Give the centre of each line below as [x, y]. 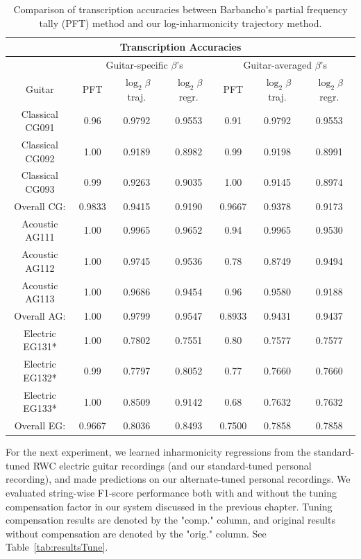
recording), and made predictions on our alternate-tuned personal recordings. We [178, 479]
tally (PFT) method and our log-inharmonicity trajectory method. [180, 23]
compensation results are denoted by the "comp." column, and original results [170, 520]
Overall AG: [40, 315]
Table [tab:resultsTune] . [57, 547]
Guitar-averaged [277, 65]
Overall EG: [40, 425]
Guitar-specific [137, 65]
